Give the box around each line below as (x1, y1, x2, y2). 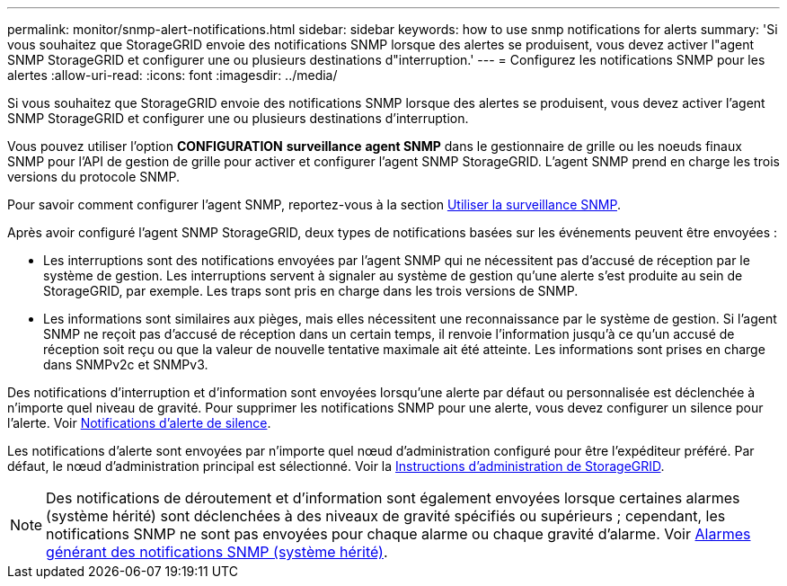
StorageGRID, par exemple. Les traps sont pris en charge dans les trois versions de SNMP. (43, 283, 579, 298)
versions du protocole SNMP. (7, 169, 180, 184)
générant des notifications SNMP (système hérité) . (46, 543, 388, 561)
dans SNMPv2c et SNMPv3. (43, 357, 208, 372)
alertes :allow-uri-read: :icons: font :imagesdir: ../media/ (7, 67, 338, 83)
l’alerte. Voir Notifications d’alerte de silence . (7, 415, 271, 431)
